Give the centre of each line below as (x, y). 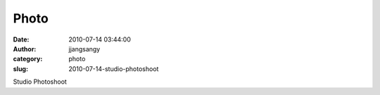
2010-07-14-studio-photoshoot (114, 69)
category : (28, 59)
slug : (20, 69)
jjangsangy (84, 49)
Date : (21, 39)
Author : (25, 49)
